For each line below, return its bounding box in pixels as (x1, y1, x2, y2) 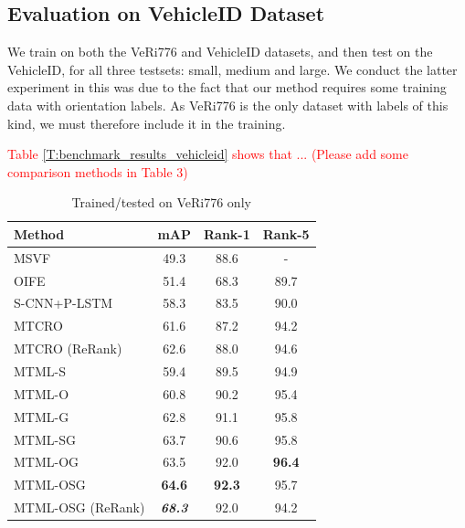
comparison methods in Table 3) (7, 162, 188, 181)
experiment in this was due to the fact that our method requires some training (7, 78, 447, 97)
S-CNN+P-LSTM (14, 293, 113, 312)
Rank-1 (204, 224, 250, 243)
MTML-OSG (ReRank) (14, 498, 145, 517)
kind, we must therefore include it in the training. (7, 113, 286, 132)
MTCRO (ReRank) (14, 339, 122, 358)
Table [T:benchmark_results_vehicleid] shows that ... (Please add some (7, 144, 408, 164)
